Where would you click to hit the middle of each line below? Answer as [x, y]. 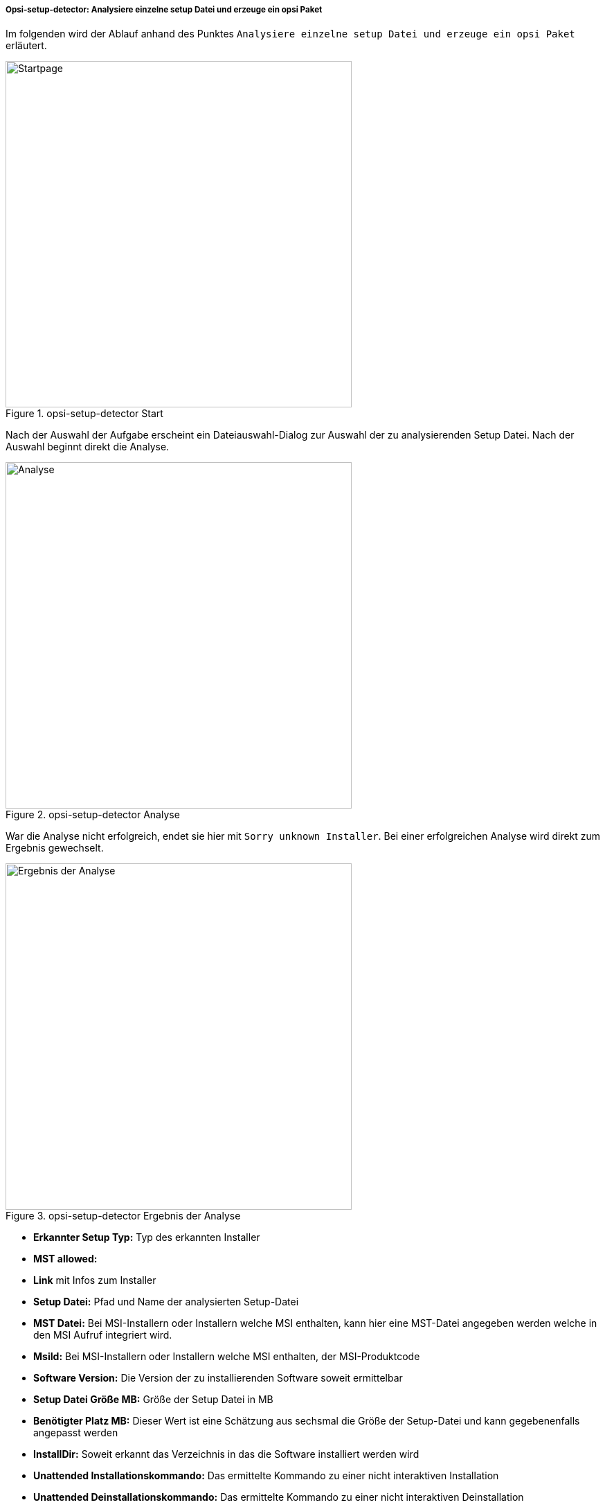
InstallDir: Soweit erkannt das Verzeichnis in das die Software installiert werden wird [226, 1454]
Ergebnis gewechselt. [55, 848]
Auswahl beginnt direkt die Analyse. [88, 447]
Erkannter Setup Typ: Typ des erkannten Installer [147, 1237]
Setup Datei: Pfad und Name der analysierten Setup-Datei [166, 1302]
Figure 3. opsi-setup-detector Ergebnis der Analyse [123, 1216]
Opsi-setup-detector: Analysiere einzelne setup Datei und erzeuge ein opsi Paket [164, 10]
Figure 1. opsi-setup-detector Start [84, 414]
